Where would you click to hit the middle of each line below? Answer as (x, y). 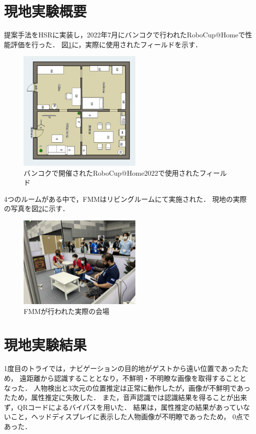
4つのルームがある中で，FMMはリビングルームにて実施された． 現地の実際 (126, 199)
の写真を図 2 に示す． (37, 208)
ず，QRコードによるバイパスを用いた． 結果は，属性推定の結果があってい (124, 407)
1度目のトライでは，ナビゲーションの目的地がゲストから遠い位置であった (123, 368)
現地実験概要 (46, 11)
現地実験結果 (46, 345)
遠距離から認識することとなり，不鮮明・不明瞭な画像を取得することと (133, 378)
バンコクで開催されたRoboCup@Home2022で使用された (112, 172)
